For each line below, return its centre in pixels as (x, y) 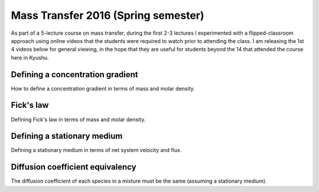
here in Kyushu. (30, 57)
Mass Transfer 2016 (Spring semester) (108, 15)
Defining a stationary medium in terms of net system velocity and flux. (96, 150)
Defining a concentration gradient (74, 75)
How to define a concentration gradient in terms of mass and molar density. (103, 88)
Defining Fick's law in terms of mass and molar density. (78, 119)
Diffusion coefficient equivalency (74, 167)
